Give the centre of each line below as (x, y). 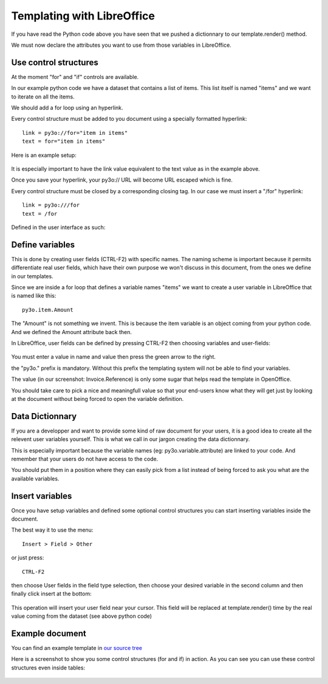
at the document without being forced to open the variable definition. (97, 398)
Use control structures (55, 62)
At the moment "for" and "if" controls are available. (75, 77)
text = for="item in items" (64, 142)
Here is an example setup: (44, 155)
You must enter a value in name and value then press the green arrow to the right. (113, 357)
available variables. (35, 478)
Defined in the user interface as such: (58, 227)
